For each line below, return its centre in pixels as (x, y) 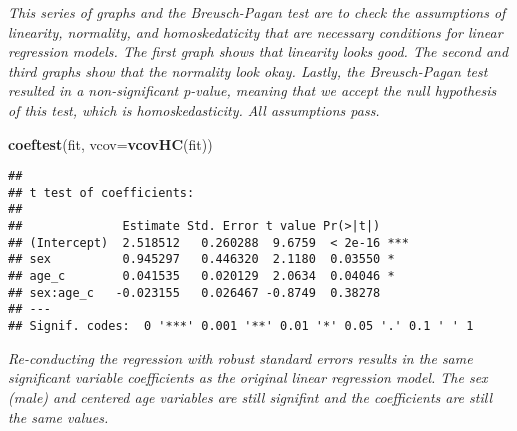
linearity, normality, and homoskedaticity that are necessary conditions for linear (255, 31)
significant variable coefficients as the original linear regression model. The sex (248, 377)
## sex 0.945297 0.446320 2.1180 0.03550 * (201, 259)
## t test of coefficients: (101, 192)
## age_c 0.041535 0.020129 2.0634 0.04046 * (201, 276)
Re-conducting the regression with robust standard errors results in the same (240, 357)
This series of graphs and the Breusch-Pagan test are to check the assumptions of (257, 12)
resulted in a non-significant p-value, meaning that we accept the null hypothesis (252, 90)
